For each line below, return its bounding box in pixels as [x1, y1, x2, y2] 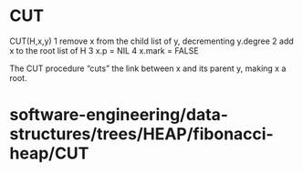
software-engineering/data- [9, 105, 229, 126]
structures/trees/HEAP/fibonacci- [9, 124, 274, 145]
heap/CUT [9, 143, 89, 164]
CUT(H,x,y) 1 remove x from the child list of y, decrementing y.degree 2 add [9, 35, 294, 46]
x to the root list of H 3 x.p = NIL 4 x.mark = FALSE [9, 45, 199, 56]
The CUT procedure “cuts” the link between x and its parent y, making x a [9, 63, 287, 74]
